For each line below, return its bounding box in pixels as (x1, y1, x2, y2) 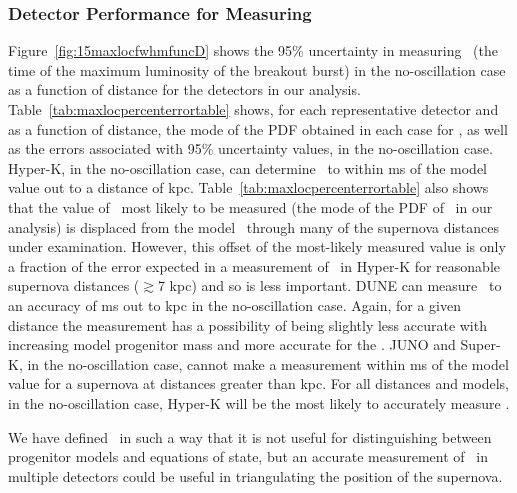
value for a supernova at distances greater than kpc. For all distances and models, (8, 373, 509, 394)
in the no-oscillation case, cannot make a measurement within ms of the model (27, 353, 509, 374)
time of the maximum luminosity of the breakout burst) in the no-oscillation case (8, 59, 506, 80)
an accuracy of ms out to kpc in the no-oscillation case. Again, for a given (8, 294, 461, 315)
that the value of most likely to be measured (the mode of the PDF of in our (8, 196, 493, 217)
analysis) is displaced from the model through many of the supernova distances (8, 216, 500, 237)
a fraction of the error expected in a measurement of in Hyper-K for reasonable (8, 255, 501, 276)
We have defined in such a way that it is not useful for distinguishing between (8, 426, 492, 447)
